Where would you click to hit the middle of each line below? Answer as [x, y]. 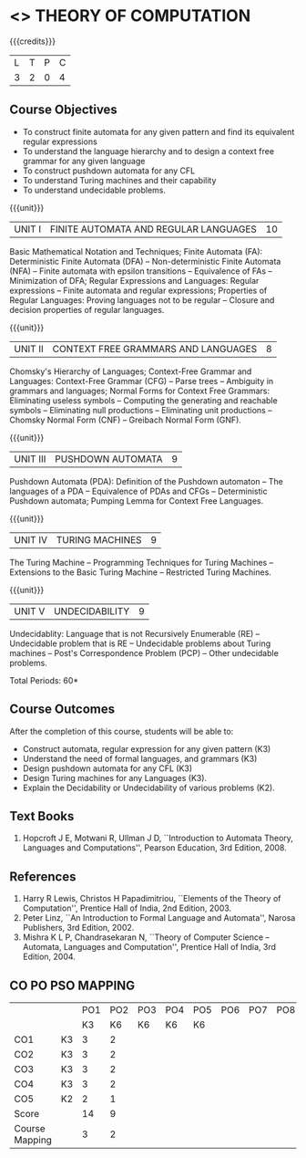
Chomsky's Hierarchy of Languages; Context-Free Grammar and [131, 371]
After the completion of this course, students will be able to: [122, 731]
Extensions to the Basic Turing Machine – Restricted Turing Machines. [140, 572]
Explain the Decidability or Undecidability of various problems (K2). [148, 788]
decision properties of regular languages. [87, 309]
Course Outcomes [62, 709]
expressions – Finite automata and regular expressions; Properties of [138, 290]
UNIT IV [31, 539]
